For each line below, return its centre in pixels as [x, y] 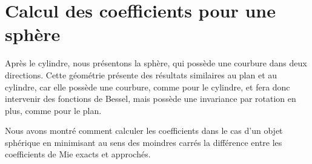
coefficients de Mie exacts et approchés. [78, 154]
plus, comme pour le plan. [53, 110]
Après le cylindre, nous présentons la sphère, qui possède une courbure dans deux [156, 63]
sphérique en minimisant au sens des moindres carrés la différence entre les [144, 142]
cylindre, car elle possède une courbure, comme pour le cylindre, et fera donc [148, 87]
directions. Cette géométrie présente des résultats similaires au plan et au [141, 74]
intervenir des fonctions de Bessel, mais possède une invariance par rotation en [151, 99]
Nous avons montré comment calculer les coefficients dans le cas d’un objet [144, 131]
